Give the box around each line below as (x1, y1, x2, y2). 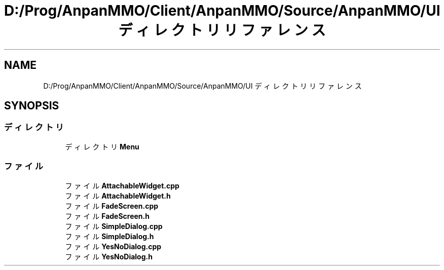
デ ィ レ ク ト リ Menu (65, 142, 139, 151)
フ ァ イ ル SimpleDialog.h (65, 232, 154, 241)
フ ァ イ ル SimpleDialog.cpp (65, 221, 163, 230)
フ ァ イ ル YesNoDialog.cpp (65, 242, 162, 251)
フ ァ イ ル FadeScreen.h (65, 211, 150, 220)
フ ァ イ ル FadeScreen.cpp (65, 201, 159, 210)
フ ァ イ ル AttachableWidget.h (65, 191, 171, 200)
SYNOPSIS (4, 99, 59, 112)
